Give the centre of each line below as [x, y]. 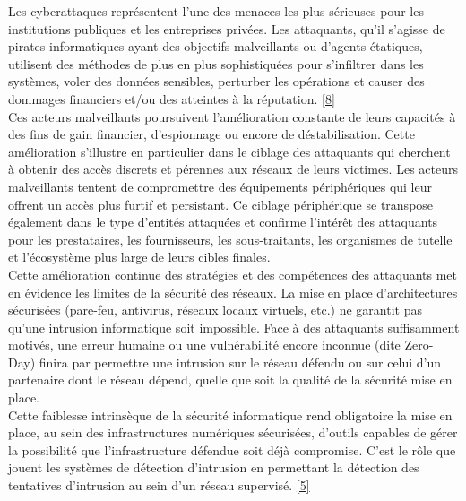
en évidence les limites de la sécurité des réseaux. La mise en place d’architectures [233, 292]
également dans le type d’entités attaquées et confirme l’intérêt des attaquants [223, 222]
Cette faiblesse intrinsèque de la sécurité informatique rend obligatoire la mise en [230, 415]
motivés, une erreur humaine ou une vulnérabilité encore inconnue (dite [204, 345]
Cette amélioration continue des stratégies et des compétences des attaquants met [233, 274]
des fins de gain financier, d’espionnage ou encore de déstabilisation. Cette [211, 134]
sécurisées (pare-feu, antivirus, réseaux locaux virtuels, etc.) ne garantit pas [215, 310]
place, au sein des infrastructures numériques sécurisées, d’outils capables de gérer [233, 432]
